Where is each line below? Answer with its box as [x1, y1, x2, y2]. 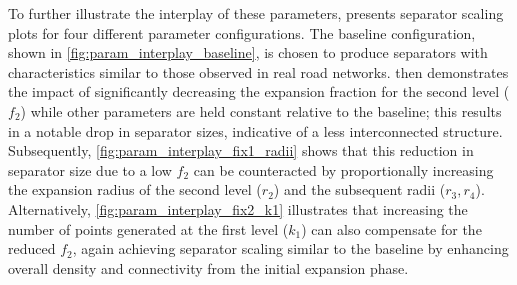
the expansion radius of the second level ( [8, 179, 262, 200]
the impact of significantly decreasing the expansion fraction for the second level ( [8, 81, 510, 102]
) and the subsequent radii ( [273, 179, 446, 200]
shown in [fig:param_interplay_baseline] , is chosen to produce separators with [8, 42, 488, 63]
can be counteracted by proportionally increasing [193, 159, 494, 180]
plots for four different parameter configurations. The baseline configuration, [8, 22, 476, 43]
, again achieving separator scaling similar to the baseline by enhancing [72, 238, 509, 259]
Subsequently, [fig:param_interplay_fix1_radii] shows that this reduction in [8, 140, 474, 161]
